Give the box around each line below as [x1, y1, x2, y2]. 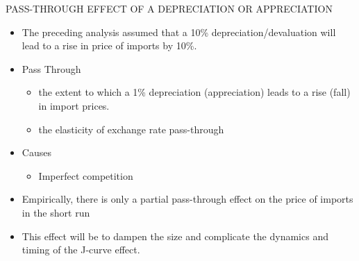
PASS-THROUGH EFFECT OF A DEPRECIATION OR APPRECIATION [6, 1, 333, 15]
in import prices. [38, 98, 110, 112]
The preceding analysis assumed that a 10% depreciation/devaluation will [22, 24, 336, 39]
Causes [22, 145, 51, 160]
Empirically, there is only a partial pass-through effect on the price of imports [22, 192, 353, 206]
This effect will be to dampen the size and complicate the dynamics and [22, 228, 328, 243]
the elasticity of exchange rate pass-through [38, 121, 224, 136]
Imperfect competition [38, 168, 133, 183]
